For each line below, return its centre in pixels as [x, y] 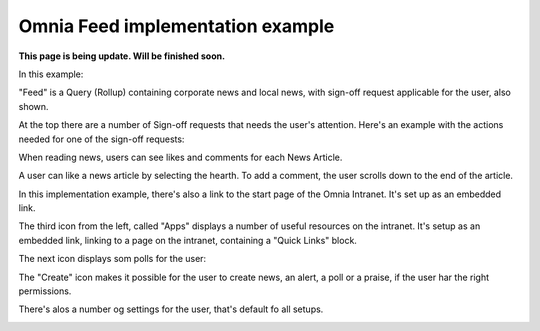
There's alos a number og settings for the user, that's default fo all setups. [171, 309]
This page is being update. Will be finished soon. [121, 56]
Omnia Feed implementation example [176, 26]
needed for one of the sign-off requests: [101, 139]
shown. [33, 106]
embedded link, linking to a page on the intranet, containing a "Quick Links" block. [187, 240]
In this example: [51, 74]
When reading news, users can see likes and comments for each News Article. [180, 157]
